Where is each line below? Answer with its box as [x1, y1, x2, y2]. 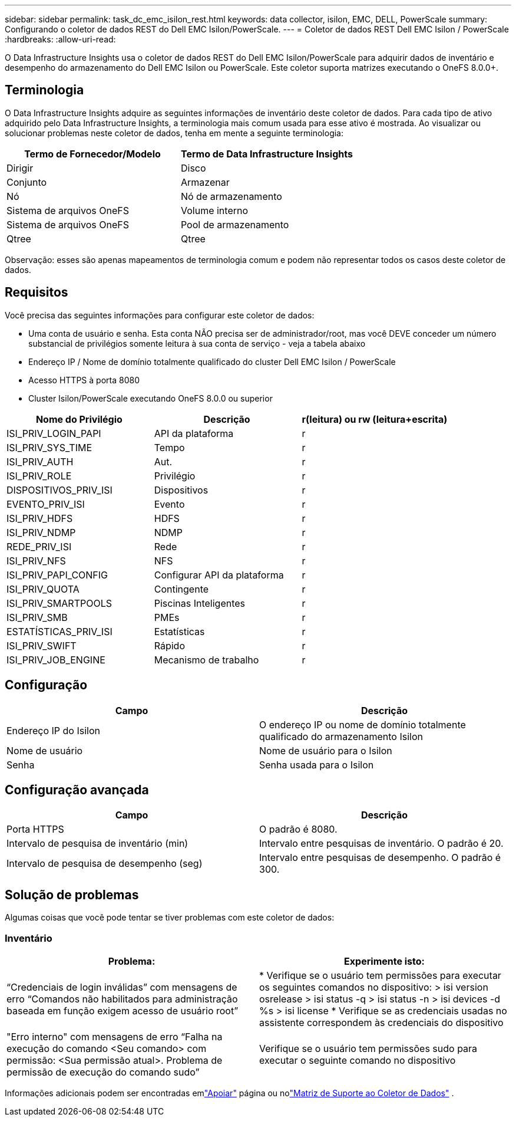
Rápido [154, 639, 185, 652]
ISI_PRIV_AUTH [6, 455, 74, 468]
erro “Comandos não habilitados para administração [6, 992, 238, 1005]
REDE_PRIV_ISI [6, 540, 72, 553]
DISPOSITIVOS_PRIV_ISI [6, 484, 113, 496]
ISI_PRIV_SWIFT [6, 639, 77, 652]
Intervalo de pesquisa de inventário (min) [6, 837, 188, 850]
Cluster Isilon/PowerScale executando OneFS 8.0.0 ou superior [28, 393, 273, 403]
